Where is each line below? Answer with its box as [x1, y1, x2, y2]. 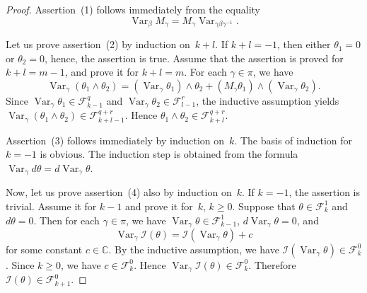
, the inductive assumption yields [196, 93, 339, 108]
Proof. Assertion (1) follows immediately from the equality [6, 2, 260, 16]
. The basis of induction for [234, 132, 353, 147]
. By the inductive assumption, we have [108, 241, 279, 256]
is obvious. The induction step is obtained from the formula [40, 146, 298, 161]
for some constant [6, 241, 83, 256]
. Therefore [248, 257, 296, 272]
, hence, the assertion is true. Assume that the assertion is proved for [45, 50, 344, 65]
